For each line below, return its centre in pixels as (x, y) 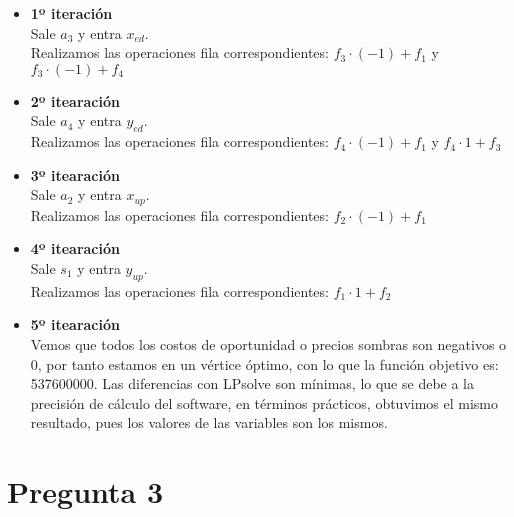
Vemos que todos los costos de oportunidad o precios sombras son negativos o (268, 343)
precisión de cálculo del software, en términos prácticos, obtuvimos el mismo (264, 402)
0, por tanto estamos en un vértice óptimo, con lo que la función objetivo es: (264, 363)
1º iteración (71, 13)
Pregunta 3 (85, 491)
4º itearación (75, 248)
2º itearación (75, 100)
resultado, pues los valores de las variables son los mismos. (209, 422)
